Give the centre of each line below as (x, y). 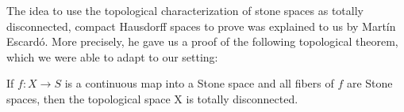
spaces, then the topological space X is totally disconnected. (152, 98)
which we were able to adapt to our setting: (112, 56)
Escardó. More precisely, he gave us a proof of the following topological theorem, (202, 41)
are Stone (369, 83)
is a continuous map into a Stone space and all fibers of (199, 83)
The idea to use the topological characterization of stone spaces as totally (185, 10)
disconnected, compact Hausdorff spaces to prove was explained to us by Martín (201, 26)
